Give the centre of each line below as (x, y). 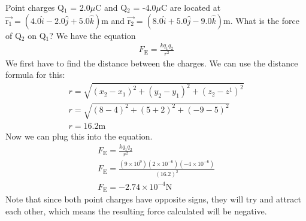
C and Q (111, 7)
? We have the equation (93, 35)
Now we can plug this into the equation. (79, 136)
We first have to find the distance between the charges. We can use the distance (152, 63)
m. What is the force (261, 20)
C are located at (191, 7)
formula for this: (35, 75)
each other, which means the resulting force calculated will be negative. (136, 211)
